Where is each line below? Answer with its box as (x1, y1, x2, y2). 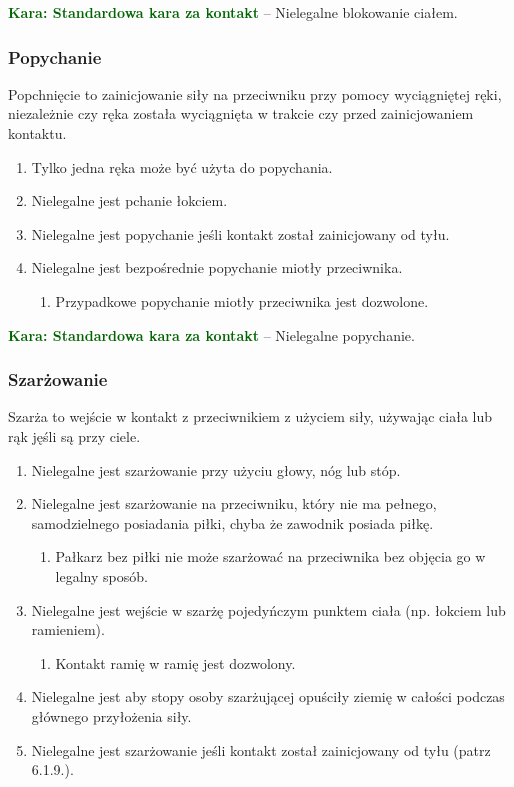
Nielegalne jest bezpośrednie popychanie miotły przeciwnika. (31, 257, 403, 278)
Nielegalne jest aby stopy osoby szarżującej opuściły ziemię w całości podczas (31, 686, 505, 707)
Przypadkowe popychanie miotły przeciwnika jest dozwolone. (55, 290, 429, 311)
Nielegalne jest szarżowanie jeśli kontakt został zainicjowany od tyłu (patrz (31, 739, 491, 760)
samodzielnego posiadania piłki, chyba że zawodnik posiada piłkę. (31, 512, 434, 533)
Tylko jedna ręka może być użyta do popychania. (31, 156, 333, 177)
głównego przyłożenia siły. (31, 705, 192, 726)
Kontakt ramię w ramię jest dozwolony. (55, 652, 296, 673)
